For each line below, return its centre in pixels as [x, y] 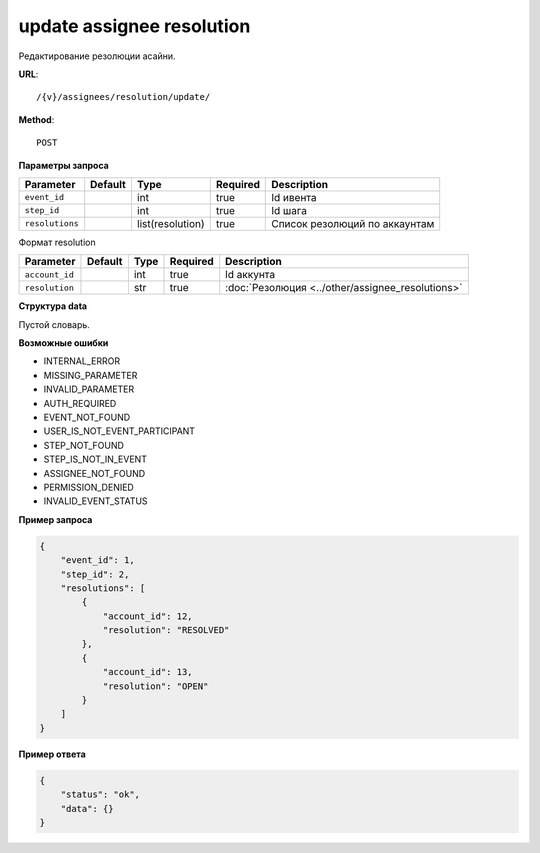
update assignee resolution [134, 26]
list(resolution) [170, 223]
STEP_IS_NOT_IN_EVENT [95, 459]
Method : [36, 119]
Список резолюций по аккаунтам [353, 223]
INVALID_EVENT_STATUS [96, 501]
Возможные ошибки [63, 343]
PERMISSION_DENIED [88, 487]
